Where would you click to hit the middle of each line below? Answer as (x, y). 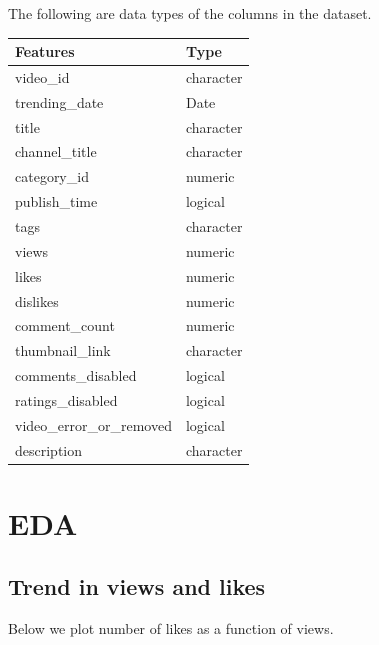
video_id (42, 76)
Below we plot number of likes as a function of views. (171, 628)
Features (45, 51)
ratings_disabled (66, 399)
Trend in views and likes (137, 586)
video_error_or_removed (93, 424)
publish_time (56, 201)
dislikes (37, 300)
